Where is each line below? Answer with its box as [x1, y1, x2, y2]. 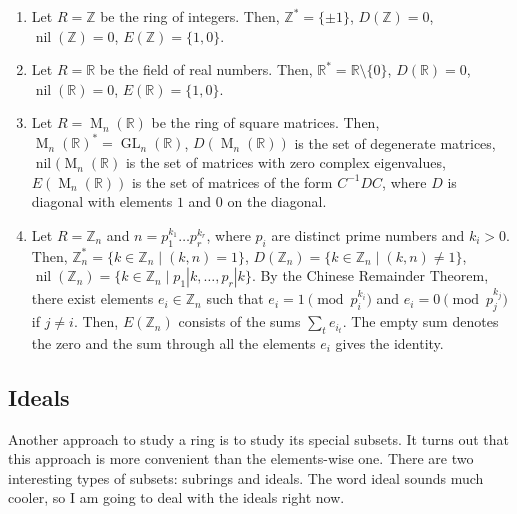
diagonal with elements [31, 191, 173, 212]
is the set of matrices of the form [131, 171, 333, 192]
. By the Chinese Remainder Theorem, [251, 265, 489, 286]
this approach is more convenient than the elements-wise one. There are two [8, 448, 474, 469]
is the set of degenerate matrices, [294, 132, 496, 153]
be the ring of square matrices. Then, [151, 112, 380, 133]
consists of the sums [178, 311, 301, 332]
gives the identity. [335, 332, 444, 353]
